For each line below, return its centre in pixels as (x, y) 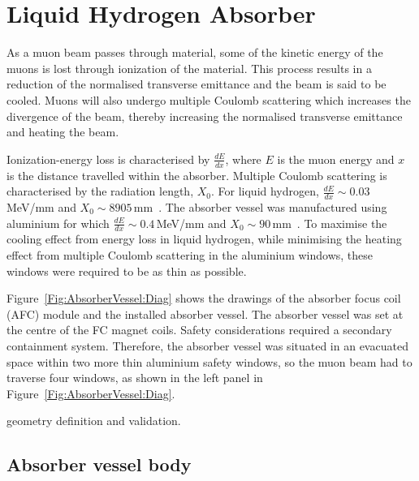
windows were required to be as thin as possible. (127, 271)
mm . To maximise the (330, 223)
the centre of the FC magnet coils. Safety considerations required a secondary (199, 330)
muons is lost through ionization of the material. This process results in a (189, 68)
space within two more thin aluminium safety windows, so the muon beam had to (209, 361)
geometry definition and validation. (94, 421)
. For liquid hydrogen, (265, 191)
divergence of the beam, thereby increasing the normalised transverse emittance (205, 116)
